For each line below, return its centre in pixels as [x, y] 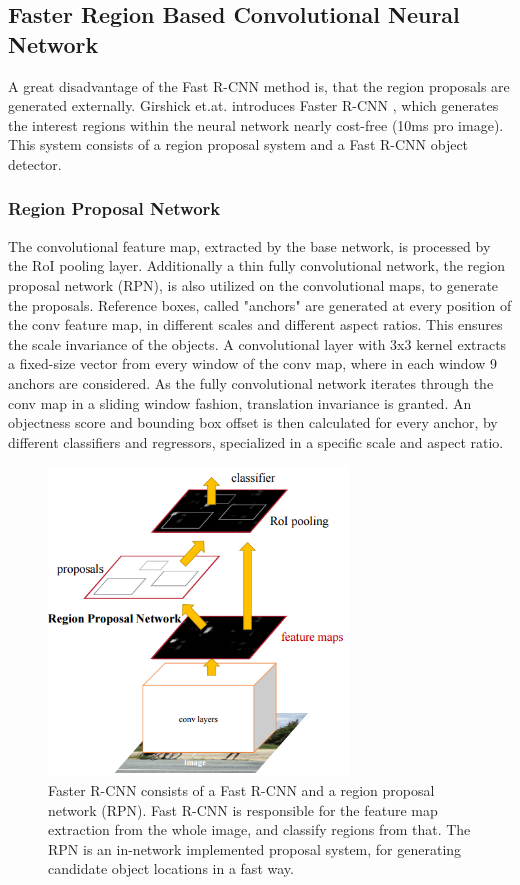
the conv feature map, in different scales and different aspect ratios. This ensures [255, 324]
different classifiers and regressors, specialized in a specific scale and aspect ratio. [256, 441]
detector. [35, 163]
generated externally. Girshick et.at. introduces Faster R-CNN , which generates [253, 105]
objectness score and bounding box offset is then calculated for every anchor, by [253, 422]
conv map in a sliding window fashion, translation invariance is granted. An [240, 402]
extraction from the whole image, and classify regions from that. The [259, 829]
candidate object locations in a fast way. [171, 868]
